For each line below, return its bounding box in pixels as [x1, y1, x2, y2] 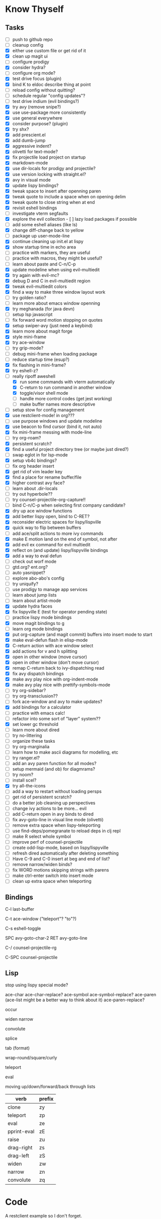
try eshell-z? [12, 367, 38, 373]
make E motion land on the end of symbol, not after [12, 536, 118, 542]
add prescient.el [12, 132, 46, 138]
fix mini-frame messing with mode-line [12, 429, 92, 435]
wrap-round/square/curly [5, 1055, 57, 1061]
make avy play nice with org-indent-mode [12, 676, 98, 682]
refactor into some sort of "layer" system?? [12, 715, 101, 721]
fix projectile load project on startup [12, 154, 86, 160]
